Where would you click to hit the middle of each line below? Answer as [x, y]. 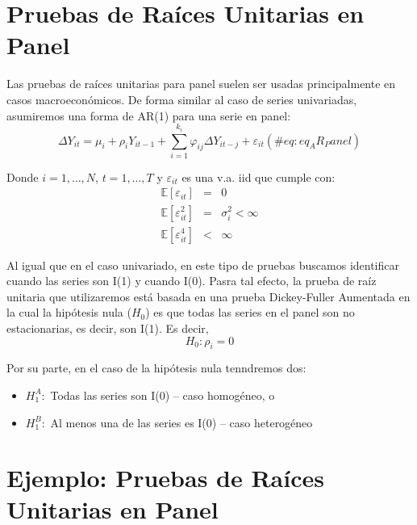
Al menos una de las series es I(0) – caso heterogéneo [181, 422]
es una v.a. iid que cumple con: [259, 176]
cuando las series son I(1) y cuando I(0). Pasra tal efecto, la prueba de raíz [192, 281]
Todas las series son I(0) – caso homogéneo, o [163, 395]
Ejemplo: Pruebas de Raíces [165, 478]
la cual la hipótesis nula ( [69, 312]
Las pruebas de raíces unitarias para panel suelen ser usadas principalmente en [201, 84]
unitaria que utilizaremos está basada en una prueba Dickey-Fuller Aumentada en [208, 296]
